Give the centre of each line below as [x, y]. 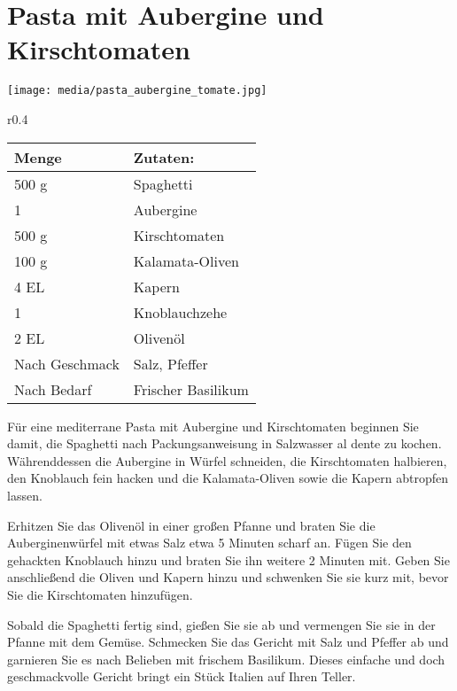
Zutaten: [164, 157]
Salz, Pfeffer [170, 363]
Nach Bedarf [53, 389]
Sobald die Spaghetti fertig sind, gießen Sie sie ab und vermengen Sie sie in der [221, 624]
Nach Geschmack [67, 363]
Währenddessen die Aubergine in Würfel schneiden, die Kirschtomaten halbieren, [227, 460]
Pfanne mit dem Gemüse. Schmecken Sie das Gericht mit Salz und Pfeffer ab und [228, 642]
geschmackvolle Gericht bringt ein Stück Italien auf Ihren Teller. [182, 676]
